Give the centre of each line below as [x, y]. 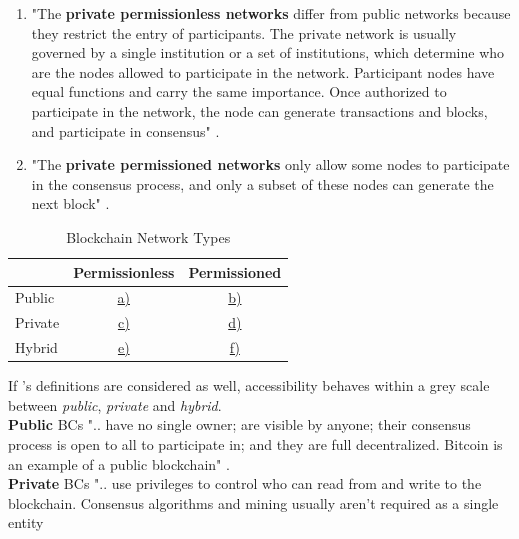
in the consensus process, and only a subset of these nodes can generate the [262, 183]
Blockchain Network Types [148, 236]
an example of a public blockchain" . [119, 463]
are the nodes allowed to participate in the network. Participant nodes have [263, 71]
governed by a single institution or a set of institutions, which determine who [268, 52]
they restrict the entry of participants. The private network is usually [244, 32]
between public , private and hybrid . [115, 404]
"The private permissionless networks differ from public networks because [271, 13]
